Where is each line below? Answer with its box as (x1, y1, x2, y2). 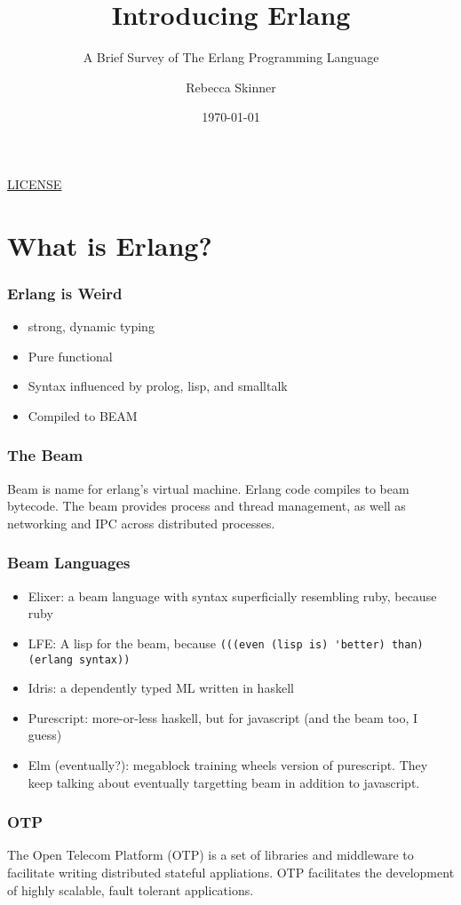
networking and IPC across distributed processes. (7, 513, 275, 532)
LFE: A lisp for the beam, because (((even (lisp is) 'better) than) (28, 633, 424, 652)
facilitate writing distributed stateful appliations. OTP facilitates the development (7, 862, 455, 881)
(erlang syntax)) (28, 653, 131, 666)
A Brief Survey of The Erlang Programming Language (83, 48, 379, 67)
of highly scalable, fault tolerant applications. (7, 880, 254, 899)
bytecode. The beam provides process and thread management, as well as (7, 496, 406, 515)
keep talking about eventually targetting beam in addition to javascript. (28, 773, 420, 791)
